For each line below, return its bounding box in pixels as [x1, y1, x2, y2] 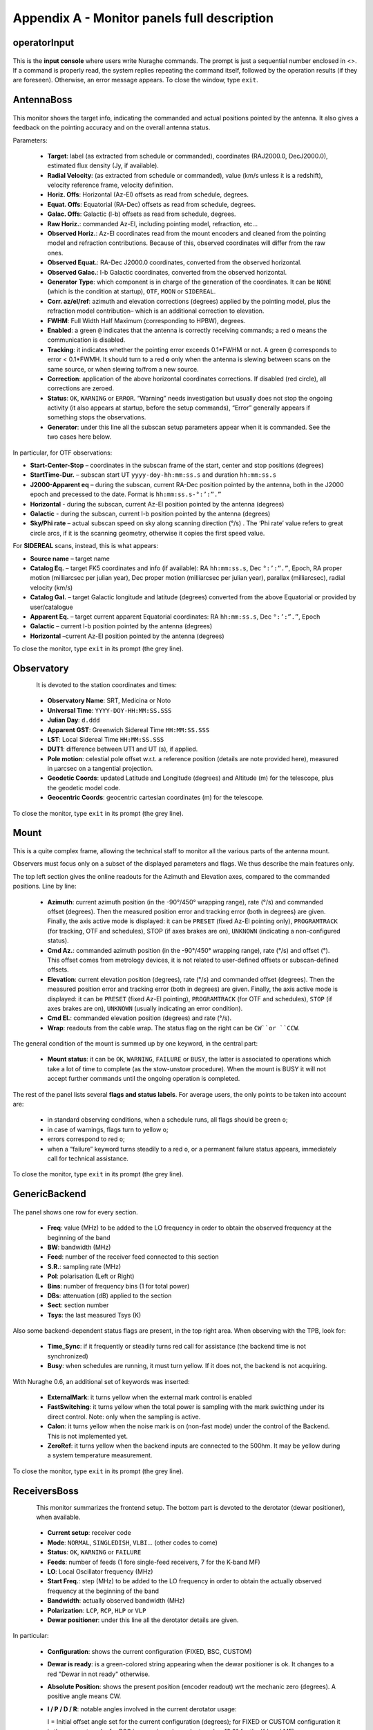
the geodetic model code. [47, 783, 121, 792]
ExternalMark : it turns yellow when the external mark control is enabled [47, 1393, 252, 1401]
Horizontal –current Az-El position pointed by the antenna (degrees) [30, 632, 224, 640]
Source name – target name [30, 554, 110, 563]
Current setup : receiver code [47, 1529, 131, 1537]
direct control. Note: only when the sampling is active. [47, 1412, 201, 1421]
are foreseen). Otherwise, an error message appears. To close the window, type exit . [12, 76, 258, 84]
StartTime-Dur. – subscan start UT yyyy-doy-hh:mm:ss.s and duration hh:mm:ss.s [30, 471, 276, 479]
